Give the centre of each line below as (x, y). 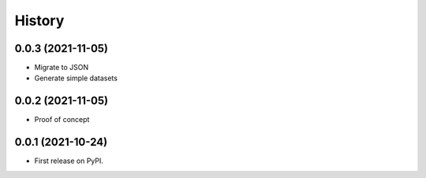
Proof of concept (62, 120)
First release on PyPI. (69, 161)
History (39, 20)
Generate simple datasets (76, 78)
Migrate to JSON (62, 68)
